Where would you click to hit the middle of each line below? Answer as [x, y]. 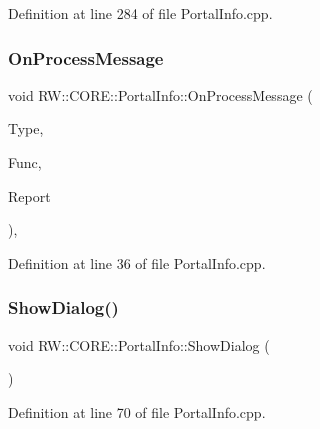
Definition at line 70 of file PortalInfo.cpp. [137, 411]
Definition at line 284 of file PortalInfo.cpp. [140, 13]
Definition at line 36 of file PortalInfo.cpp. [137, 262]
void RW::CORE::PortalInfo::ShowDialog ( [139, 344]
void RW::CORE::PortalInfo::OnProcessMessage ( [160, 94]
